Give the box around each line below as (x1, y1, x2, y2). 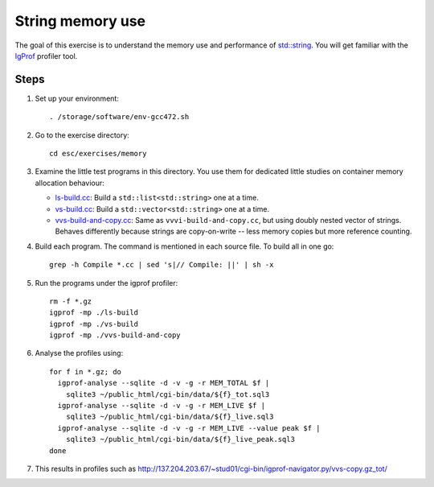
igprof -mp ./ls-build (49, 308, 139, 317)
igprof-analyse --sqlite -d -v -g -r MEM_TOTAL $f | (57, 378, 270, 388)
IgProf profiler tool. (14, 51, 78, 60)
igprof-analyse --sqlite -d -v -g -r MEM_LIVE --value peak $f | (57, 423, 321, 432)
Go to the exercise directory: (35, 130, 130, 140)
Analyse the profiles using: (35, 349, 124, 358)
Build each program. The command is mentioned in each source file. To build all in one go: (35, 241, 334, 251)
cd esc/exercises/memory (49, 149, 147, 159)
